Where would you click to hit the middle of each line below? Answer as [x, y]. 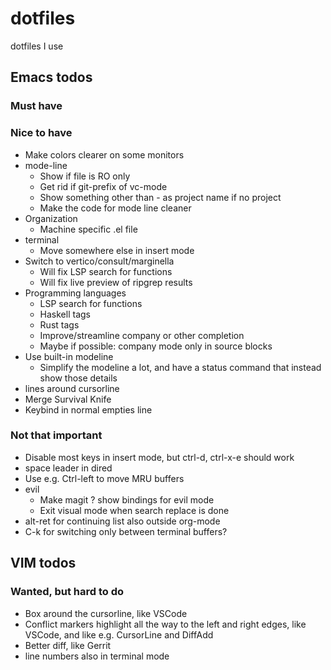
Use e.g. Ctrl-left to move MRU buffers [104, 478]
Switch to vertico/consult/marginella [99, 261]
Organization [51, 218]
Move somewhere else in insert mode [117, 250]
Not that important [56, 435]
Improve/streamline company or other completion [142, 335]
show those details [78, 378]
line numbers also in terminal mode [97, 656]
